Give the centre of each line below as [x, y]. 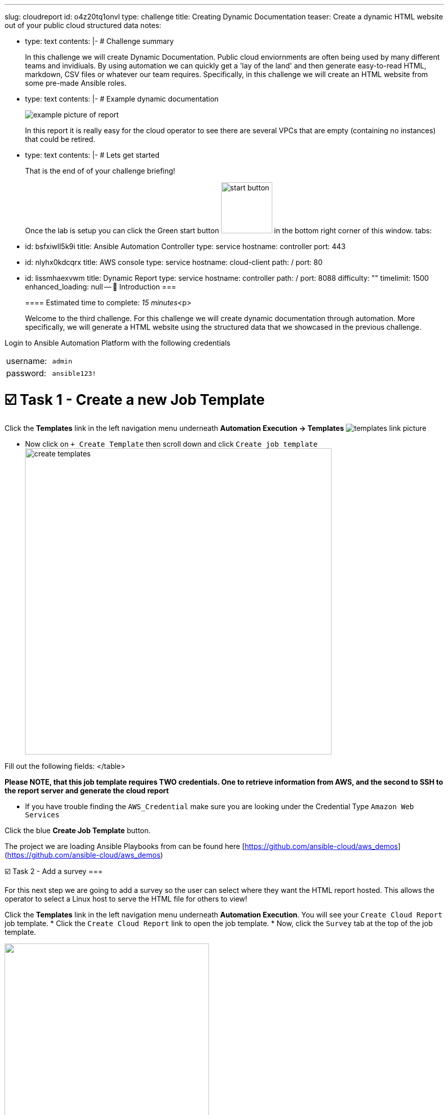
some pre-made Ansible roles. [76, 83]
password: [26, 373]
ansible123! [74, 373]
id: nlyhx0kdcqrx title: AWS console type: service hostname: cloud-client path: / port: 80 [174, 262]
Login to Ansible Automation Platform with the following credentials [117, 343]
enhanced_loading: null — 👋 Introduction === [101, 287]
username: [27, 361]
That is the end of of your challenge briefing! [100, 171]
